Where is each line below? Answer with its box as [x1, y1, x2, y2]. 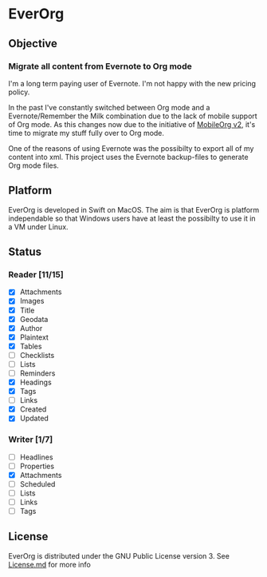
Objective [8, 37, 58, 50]
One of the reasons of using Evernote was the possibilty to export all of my [8, 143, 254, 153]
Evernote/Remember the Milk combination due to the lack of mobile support [8, 111, 257, 121]
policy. [8, 87, 30, 97]
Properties [19, 461, 54, 471]
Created [19, 404, 47, 414]
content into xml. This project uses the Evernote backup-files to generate [8, 152, 249, 161]
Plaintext [19, 332, 49, 342]
